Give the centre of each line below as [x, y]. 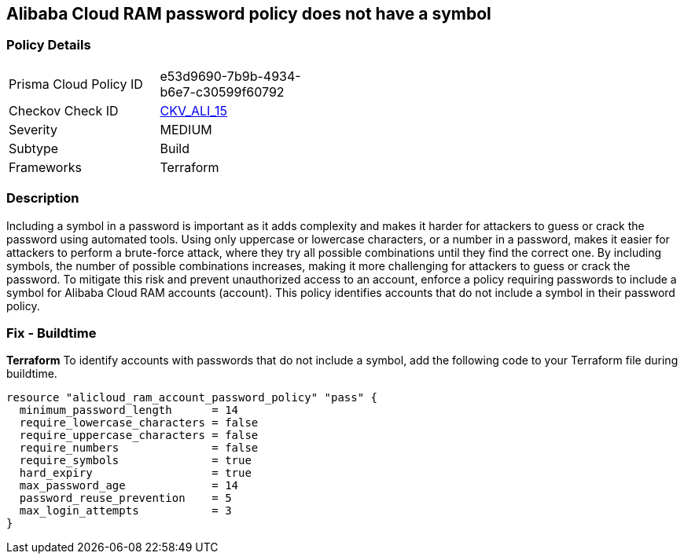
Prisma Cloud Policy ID [76, 84]
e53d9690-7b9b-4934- [230, 76]
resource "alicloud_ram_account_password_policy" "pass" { [192, 398]
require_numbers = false [139, 448]
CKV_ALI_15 [193, 110]
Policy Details [49, 45]
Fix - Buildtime [51, 333]
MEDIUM [186, 129]
